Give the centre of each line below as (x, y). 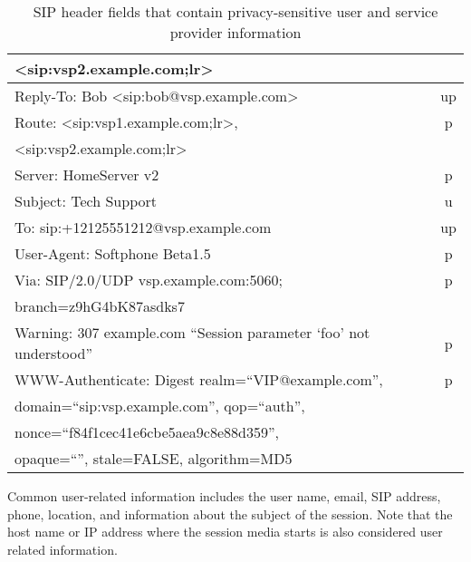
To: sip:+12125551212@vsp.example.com (143, 227)
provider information (235, 32)
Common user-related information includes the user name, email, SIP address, (224, 496)
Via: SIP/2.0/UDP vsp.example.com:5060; (149, 280)
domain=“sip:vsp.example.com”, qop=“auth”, (160, 406)
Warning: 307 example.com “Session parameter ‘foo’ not (192, 332)
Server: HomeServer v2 (87, 174)
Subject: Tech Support (86, 201)
